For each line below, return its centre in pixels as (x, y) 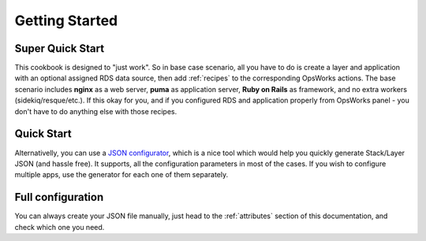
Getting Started (66, 20)
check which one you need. (60, 227)
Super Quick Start (60, 48)
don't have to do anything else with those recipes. (96, 111)
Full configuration (59, 197)
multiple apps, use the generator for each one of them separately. (121, 175)
